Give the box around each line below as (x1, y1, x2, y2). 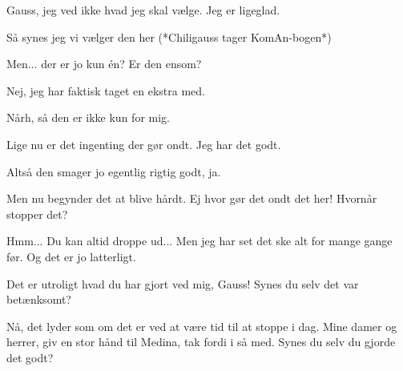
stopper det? (6, 205, 68, 222)
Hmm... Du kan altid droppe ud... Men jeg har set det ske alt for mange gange (6, 232, 393, 249)
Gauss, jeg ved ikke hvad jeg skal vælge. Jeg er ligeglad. (6, 2, 280, 18)
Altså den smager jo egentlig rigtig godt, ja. (6, 163, 221, 179)
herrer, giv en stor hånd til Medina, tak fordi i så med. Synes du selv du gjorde (6, 333, 396, 350)
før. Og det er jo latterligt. (6, 248, 136, 264)
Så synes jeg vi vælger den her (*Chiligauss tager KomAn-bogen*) (6, 28, 332, 45)
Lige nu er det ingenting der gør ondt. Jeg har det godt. (6, 135, 281, 152)
